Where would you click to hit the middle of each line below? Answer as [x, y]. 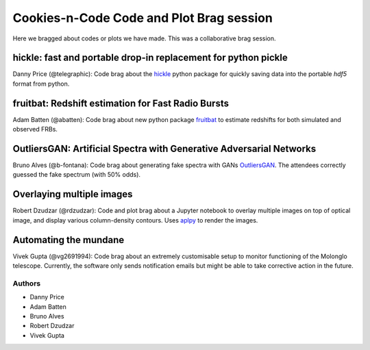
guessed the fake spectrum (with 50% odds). [76, 175]
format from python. [41, 84]
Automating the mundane [69, 240]
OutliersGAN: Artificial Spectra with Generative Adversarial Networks [164, 148]
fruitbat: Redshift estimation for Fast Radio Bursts [121, 103]
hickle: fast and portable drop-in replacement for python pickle [150, 58]
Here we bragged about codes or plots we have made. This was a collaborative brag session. [145, 38]
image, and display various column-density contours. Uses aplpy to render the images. [135, 220]
